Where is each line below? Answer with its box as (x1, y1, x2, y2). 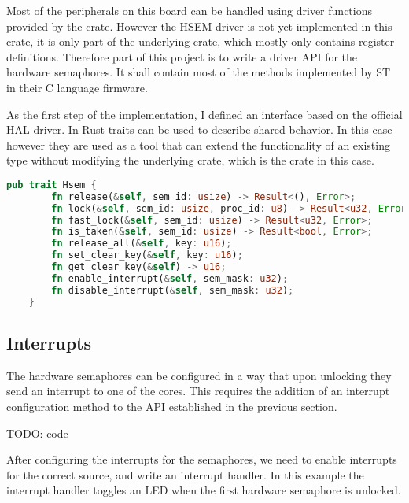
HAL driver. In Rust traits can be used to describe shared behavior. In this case (6, 121, 392, 138)
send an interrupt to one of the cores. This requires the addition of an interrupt (6, 383, 390, 399)
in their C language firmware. (6, 79, 148, 95)
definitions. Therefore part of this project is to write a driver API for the (6, 48, 358, 65)
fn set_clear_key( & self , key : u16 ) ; (51, 250, 243, 261)
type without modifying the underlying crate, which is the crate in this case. (6, 152, 374, 168)
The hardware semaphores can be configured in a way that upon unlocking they (6, 367, 392, 383)
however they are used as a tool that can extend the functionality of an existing (6, 136, 390, 153)
